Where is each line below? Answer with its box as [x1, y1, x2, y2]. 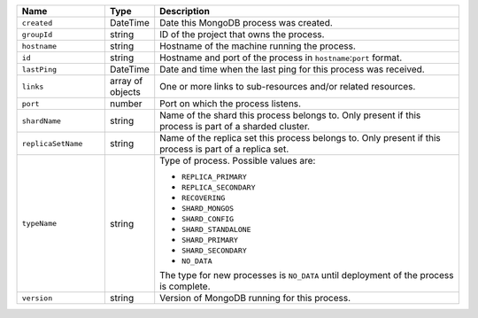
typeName [21, 219, 58, 228]
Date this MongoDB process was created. [159, 17, 334, 28]
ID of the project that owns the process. [159, 28, 325, 40]
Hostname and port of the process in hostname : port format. [159, 51, 403, 64]
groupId [21, 29, 53, 39]
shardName [21, 116, 62, 126]
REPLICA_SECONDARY [181, 182, 256, 192]
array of [109, 75, 143, 87]
